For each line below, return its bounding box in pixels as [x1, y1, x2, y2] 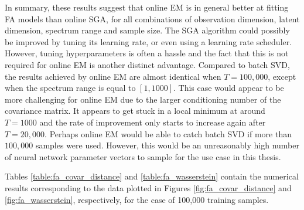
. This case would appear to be [173, 82, 284, 94]
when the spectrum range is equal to [5, 82, 136, 94]
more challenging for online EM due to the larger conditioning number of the [5, 93, 281, 105]
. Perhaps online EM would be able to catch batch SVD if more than [45, 127, 292, 140]
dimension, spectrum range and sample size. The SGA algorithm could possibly [5, 24, 290, 36]
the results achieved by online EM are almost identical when [5, 70, 221, 82]
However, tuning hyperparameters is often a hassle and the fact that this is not [5, 47, 289, 59]
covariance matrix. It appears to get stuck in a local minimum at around [5, 104, 265, 117]
